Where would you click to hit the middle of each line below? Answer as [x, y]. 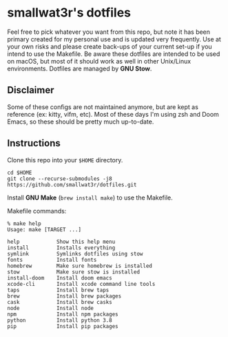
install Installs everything [61, 248]
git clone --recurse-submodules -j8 [60, 179]
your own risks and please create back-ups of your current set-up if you [110, 46]
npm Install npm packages [63, 314]
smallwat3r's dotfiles [69, 13]
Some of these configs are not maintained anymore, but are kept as [103, 107]
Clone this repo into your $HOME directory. [65, 160]
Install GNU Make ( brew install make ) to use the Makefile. [90, 198]
